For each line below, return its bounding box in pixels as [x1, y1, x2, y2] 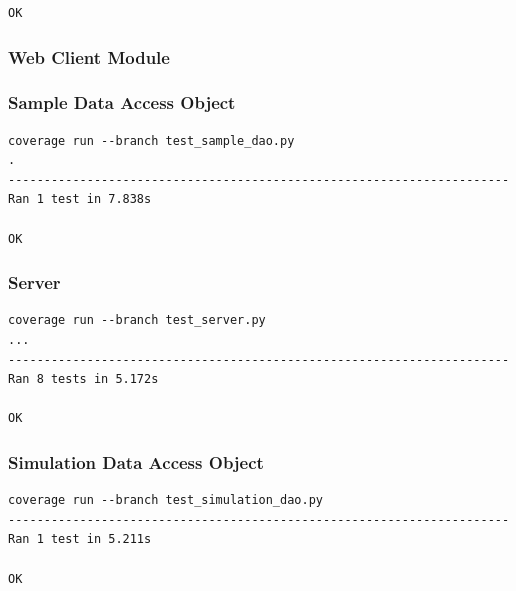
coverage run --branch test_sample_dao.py [8, 133, 295, 148]
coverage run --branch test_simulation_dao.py [8, 493, 323, 508]
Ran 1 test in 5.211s [8, 532, 152, 547]
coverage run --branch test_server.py [8, 313, 266, 328]
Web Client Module [8, 44, 170, 69]
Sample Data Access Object [8, 90, 236, 115]
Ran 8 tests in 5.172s [8, 372, 159, 387]
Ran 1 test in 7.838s [8, 192, 152, 207]
